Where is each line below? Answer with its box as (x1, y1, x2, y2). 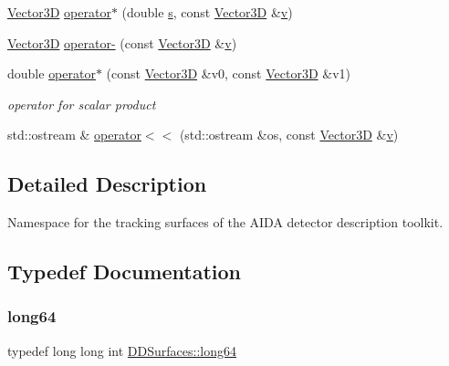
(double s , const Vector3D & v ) (121, 3, 293, 21)
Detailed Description (7, 170, 207, 198)
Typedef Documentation (7, 257, 241, 286)
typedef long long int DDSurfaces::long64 (7, 340, 236, 360)
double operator (7, 64, 96, 83)
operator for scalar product (7, 94, 156, 113)
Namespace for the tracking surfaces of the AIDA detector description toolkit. (7, 213, 444, 232)
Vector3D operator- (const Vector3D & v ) (7, 33, 237, 52)
